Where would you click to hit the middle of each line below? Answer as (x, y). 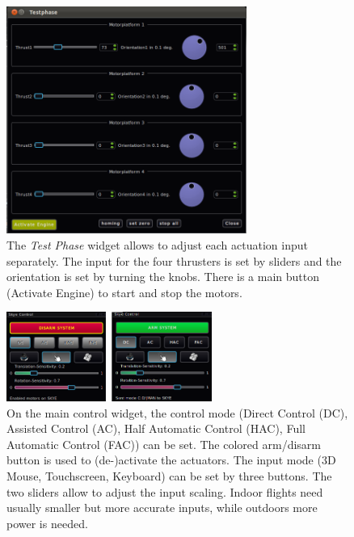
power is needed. (47, 523)
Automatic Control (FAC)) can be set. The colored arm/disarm (164, 444)
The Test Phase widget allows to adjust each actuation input (157, 245)
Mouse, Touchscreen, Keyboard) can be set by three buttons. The (169, 476)
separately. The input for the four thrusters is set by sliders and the (174, 260)
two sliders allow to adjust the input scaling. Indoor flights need (165, 491)
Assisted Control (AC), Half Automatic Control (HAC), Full (156, 428)
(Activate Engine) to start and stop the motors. (124, 292)
